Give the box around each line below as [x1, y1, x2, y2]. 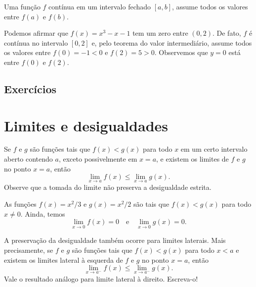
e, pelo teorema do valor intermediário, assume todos [91, 37, 252, 48]
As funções [4, 199, 37, 209]
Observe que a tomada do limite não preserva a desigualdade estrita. [4, 182, 212, 192]
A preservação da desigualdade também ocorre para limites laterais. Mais [4, 235, 226, 245]
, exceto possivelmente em [58, 154, 137, 164]
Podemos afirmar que [4, 28, 68, 38]
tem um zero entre [132, 28, 188, 38]
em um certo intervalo [180, 144, 248, 154]
